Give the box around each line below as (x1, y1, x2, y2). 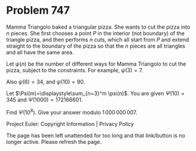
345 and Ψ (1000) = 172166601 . (6, 96, 83, 103)
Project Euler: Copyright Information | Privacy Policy (6, 120, 134, 127)
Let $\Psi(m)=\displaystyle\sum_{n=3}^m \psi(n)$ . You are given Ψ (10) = (6, 90, 185, 97)
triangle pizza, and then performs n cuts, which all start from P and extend (6, 36, 189, 43)
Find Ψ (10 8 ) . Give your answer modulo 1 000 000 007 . (6, 107, 137, 116)
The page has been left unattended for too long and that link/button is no (6, 132, 185, 139)
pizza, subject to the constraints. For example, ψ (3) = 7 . (6, 66, 143, 73)
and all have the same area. (6, 48, 74, 56)
